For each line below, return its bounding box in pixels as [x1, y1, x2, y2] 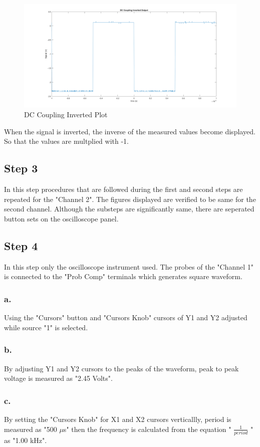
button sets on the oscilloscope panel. [4, 213, 119, 223]
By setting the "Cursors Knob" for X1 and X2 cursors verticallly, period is [4, 413, 231, 424]
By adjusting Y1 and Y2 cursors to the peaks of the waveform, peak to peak [4, 363, 239, 373]
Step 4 [4, 238, 38, 253]
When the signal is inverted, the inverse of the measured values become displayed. [4, 126, 255, 136]
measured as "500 [4, 423, 57, 434]
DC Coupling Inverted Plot [24, 109, 108, 120]
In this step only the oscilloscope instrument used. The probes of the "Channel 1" [4, 261, 253, 272]
